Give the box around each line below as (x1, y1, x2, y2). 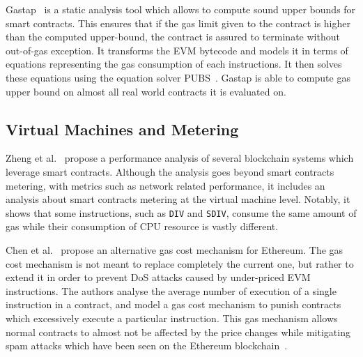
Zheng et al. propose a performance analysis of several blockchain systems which (6, 151, 354, 165)
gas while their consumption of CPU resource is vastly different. (6, 219, 279, 234)
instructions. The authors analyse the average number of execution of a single (6, 283, 337, 298)
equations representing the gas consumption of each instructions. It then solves (6, 56, 342, 71)
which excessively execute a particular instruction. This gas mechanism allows (6, 310, 338, 325)
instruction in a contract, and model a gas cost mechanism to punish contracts (6, 297, 341, 312)
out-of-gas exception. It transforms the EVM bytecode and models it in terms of (6, 43, 348, 57)
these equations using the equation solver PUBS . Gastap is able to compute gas (6, 70, 350, 84)
